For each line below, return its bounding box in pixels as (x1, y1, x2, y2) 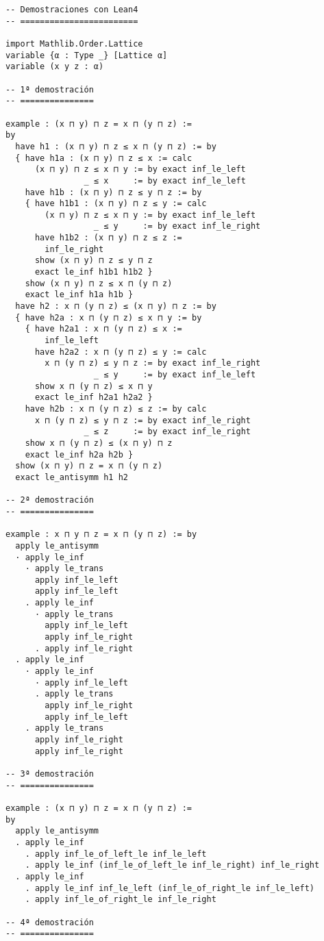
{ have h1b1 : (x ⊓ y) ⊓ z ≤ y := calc (25, 199, 207, 209)
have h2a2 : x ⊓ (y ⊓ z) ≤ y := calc (34, 347, 207, 357)
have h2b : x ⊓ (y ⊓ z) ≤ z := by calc (25, 403, 207, 414)
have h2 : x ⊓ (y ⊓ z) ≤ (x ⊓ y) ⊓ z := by (15, 301, 216, 312)
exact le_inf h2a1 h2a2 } (34, 392, 153, 403)
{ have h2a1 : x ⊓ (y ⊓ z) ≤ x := (25, 324, 182, 334)
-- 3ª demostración (5, 768, 94, 779)
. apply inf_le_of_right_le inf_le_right (25, 894, 216, 905)
